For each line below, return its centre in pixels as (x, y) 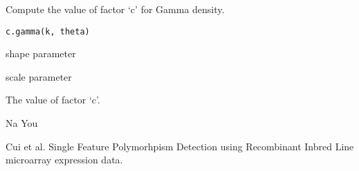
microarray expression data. (64, 160)
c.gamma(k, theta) (48, 31)
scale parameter (39, 76)
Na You (22, 123)
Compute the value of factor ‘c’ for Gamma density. (115, 9)
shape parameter (41, 53)
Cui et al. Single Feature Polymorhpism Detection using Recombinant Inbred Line (180, 146)
